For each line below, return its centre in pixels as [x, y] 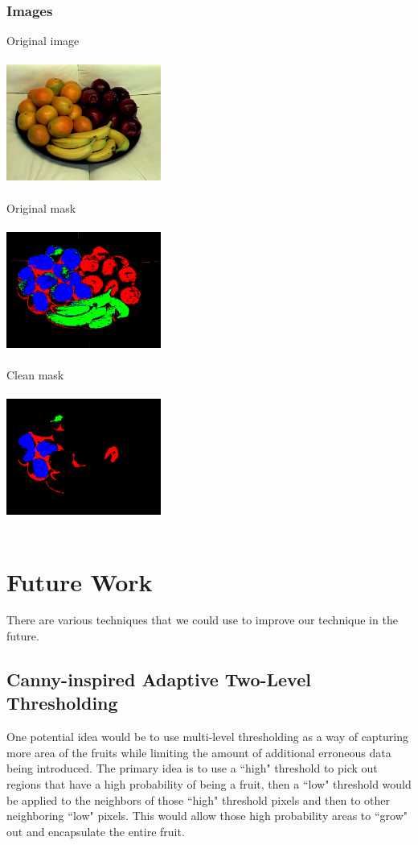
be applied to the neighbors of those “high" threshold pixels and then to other [199, 799]
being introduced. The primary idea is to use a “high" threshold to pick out [192, 768]
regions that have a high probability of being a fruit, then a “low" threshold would [209, 784]
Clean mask [35, 374]
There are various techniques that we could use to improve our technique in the [202, 620]
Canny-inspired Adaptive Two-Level [159, 679]
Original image [43, 41]
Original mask [41, 207]
